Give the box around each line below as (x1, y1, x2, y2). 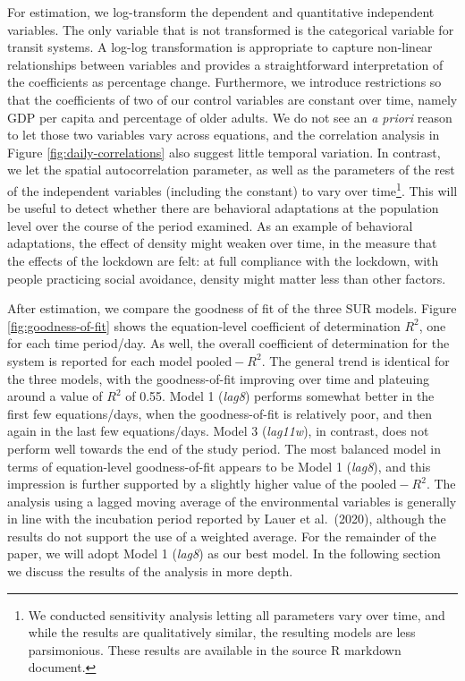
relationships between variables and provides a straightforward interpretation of (7, 55, 444, 73)
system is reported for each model (7, 351, 192, 370)
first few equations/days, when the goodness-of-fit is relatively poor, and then (7, 404, 433, 422)
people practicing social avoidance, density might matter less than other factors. (7, 268, 446, 287)
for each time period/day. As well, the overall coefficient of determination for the (7, 334, 450, 353)
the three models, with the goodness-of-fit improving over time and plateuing (7, 369, 430, 387)
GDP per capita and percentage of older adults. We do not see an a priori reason (7, 107, 452, 126)
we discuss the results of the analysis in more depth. (7, 562, 293, 581)
